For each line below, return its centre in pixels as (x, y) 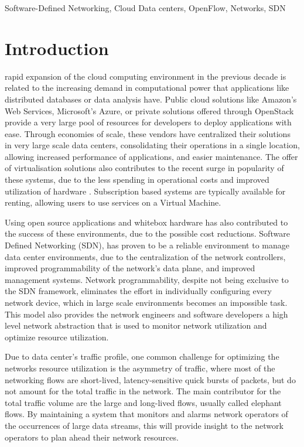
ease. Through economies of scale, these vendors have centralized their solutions (148, 133)
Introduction (57, 48)
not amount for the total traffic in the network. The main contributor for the (143, 391)
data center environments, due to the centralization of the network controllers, (145, 256)
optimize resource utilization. (57, 337)
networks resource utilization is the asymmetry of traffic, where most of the (140, 368)
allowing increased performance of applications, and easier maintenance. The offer (151, 156)
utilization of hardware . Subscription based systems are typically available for (145, 191)
